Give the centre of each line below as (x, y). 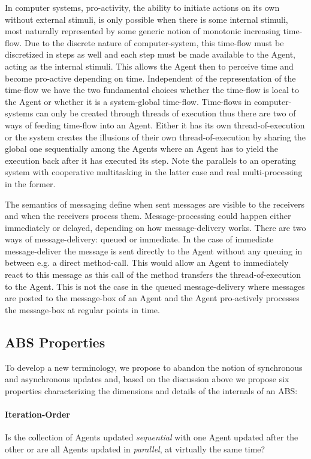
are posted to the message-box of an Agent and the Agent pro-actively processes (152, 298)
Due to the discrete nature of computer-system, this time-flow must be (154, 42)
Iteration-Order (37, 414)
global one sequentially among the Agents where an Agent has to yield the (142, 148)
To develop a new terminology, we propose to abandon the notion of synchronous (154, 367)
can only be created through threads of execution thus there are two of (166, 113)
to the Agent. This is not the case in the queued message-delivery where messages (155, 286)
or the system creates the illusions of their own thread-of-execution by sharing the (155, 136)
